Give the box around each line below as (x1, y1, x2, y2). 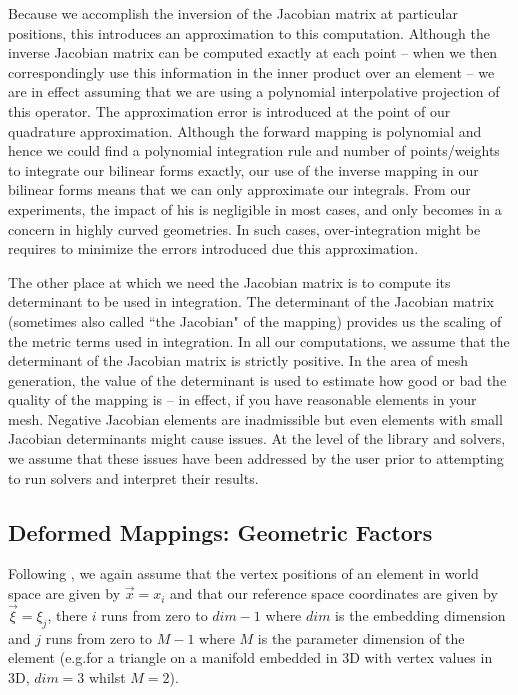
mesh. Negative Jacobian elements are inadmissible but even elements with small (8, 408, 503, 429)
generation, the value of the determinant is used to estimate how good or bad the (8, 369, 507, 390)
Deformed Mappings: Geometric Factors (8, 516, 433, 547)
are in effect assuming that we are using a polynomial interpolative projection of (8, 81, 500, 102)
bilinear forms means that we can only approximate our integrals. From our (8, 179, 471, 200)
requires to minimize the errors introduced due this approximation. (8, 238, 419, 259)
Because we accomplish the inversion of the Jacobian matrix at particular (8, 3, 458, 23)
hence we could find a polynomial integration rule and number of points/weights (8, 140, 500, 161)
